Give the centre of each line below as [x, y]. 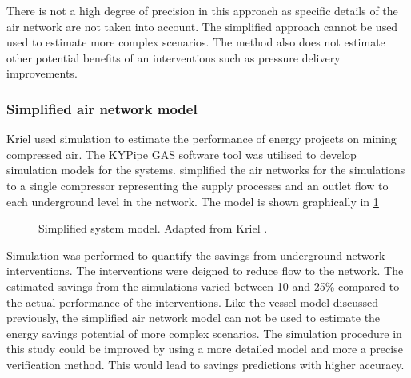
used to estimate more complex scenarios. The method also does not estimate [196, 42]
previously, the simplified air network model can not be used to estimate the [194, 318]
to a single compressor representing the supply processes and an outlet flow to [198, 185]
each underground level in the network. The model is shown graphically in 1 [193, 201]
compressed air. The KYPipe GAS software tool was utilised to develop [182, 154]
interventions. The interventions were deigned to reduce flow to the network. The [205, 271]
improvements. [42, 73]
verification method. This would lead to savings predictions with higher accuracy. [205, 364]
